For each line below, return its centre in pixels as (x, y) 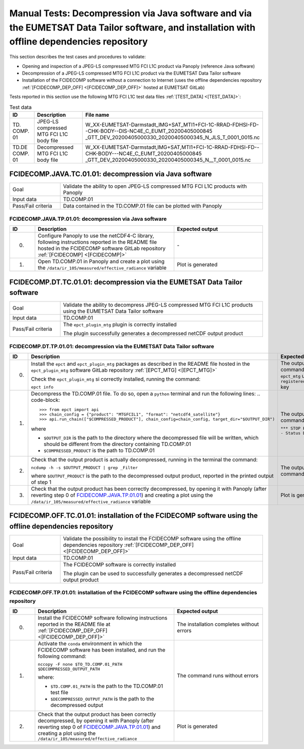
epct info (42, 387)
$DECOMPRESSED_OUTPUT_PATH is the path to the (102, 699)
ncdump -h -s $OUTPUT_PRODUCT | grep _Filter (84, 468)
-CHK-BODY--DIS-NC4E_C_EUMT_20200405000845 (149, 131)
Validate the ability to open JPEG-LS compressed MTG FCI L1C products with (155, 186)
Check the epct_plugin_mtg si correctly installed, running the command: (116, 379)
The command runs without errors (218, 676)
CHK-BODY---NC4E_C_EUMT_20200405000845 (144, 153)
